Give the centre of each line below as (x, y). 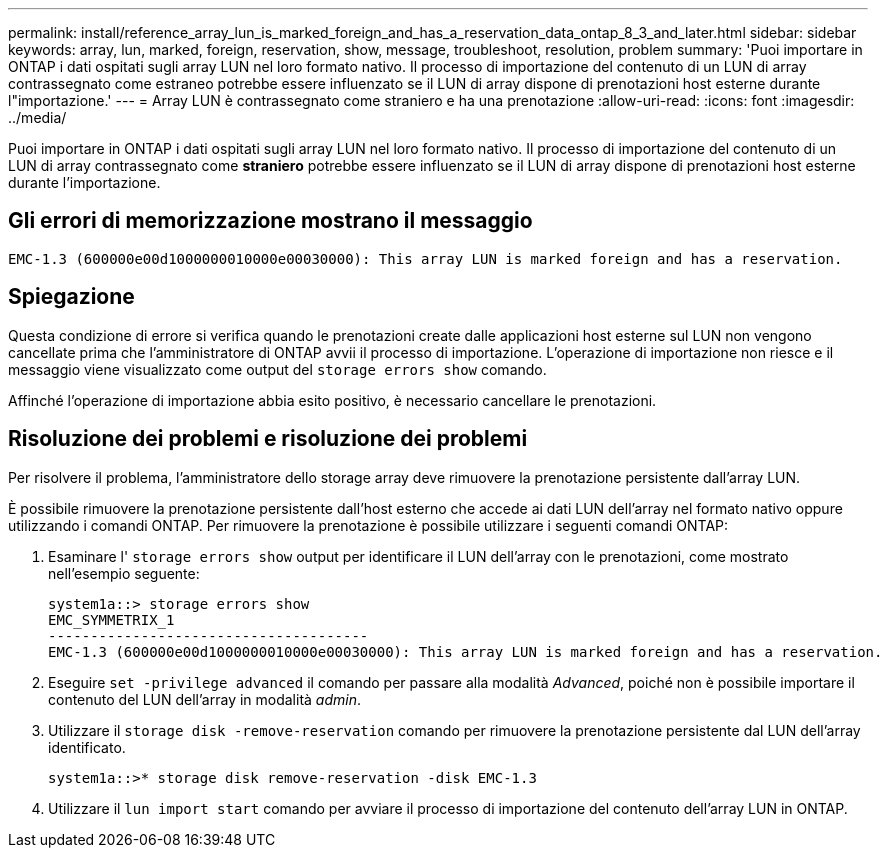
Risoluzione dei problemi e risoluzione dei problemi (268, 439)
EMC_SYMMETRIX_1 (111, 619)
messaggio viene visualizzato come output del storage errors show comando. (277, 369)
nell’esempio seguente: (124, 573)
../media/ (37, 117)
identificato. (87, 747)
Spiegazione (71, 297)
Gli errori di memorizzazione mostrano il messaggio (270, 221)
